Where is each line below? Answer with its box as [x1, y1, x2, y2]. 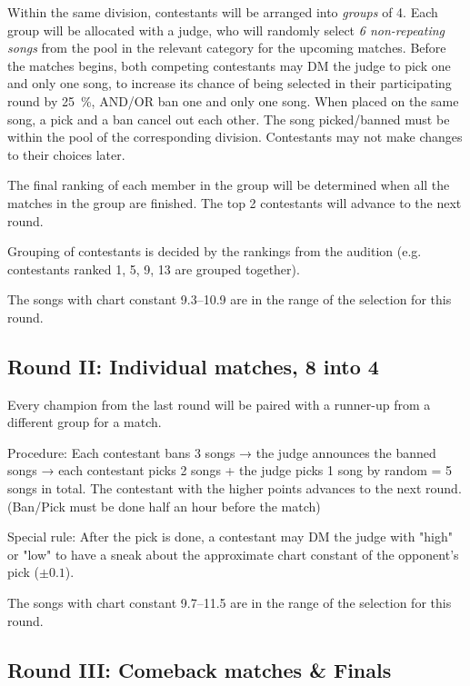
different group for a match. [7, 413, 162, 432]
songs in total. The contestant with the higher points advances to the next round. [7, 479, 462, 498]
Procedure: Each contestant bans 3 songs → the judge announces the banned [7, 442, 436, 462]
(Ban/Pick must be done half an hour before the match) [7, 496, 321, 515]
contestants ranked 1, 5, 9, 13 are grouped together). [7, 259, 300, 278]
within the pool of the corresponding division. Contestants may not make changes [7, 127, 463, 146]
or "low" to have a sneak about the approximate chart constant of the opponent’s [7, 544, 459, 563]
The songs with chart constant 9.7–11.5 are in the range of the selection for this [7, 593, 452, 612]
